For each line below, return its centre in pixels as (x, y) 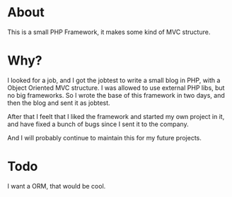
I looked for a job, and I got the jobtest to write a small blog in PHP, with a (114, 80)
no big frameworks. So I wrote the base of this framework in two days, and (116, 95)
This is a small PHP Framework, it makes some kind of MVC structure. (109, 32)
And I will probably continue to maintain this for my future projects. (104, 137)
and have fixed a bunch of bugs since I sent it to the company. (98, 124)
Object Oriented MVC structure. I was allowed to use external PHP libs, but (116, 88)
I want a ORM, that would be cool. (57, 186)
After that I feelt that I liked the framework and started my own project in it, (116, 116)
